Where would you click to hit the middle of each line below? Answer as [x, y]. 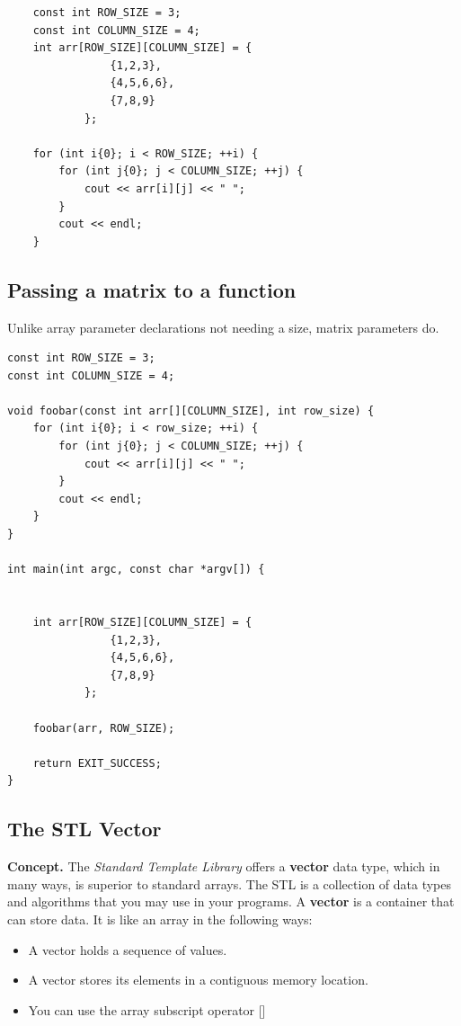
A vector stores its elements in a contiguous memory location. [198, 980]
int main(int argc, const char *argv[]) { [136, 570]
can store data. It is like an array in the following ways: [160, 919]
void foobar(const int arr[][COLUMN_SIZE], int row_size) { [191, 410]
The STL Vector [84, 829]
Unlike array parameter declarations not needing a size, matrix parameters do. [223, 327]
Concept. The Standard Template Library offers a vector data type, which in [224, 866]
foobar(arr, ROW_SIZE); [104, 728]
